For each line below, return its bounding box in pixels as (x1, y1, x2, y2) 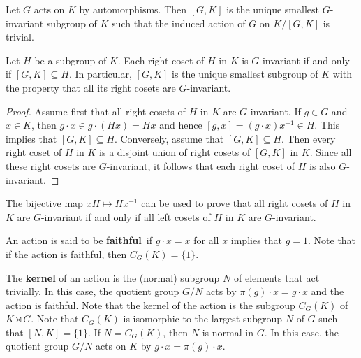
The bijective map (6, 196, 83, 210)
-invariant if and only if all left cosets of (40, 209, 211, 224)
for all (193, 233, 219, 248)
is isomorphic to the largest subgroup (123, 311, 283, 326)
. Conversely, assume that (114, 131, 224, 145)
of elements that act (233, 270, 320, 285)
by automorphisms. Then (79, 2, 187, 16)
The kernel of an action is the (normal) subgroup (6, 270, 220, 285)
